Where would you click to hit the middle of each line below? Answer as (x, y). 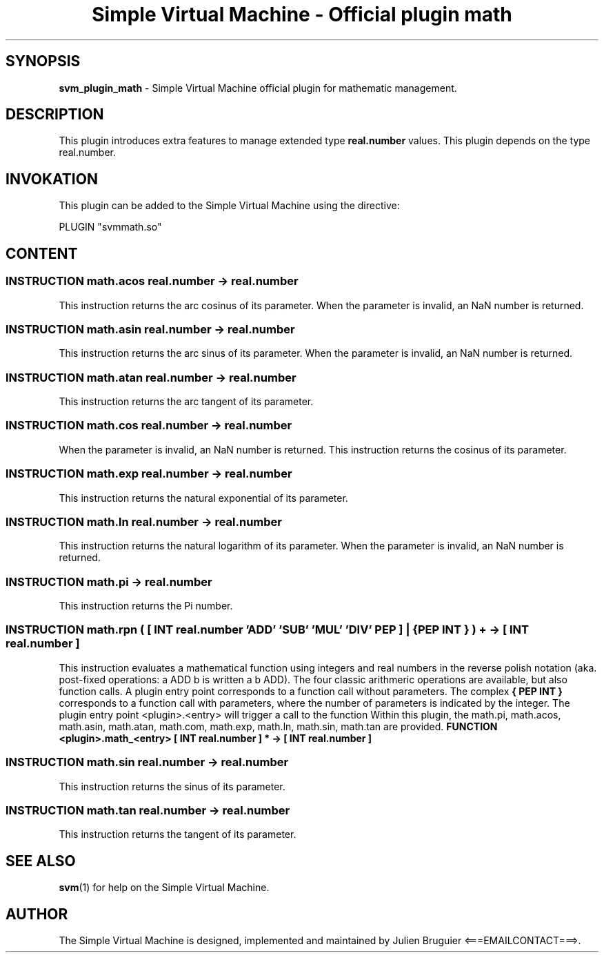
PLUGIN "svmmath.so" (110, 227)
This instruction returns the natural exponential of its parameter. (203, 498)
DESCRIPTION (55, 115)
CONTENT (42, 253)
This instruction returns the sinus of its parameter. (172, 786)
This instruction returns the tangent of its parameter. (178, 834)
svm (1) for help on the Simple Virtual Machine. (164, 888)
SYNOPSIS (43, 61)
